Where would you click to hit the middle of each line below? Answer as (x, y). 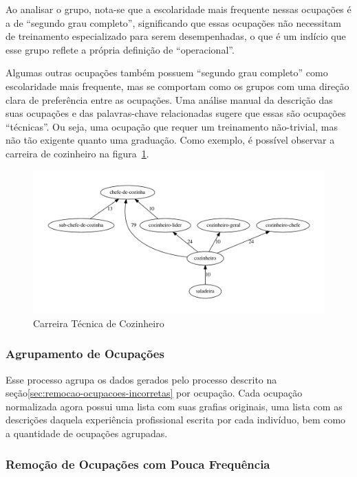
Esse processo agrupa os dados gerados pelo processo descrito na (141, 379)
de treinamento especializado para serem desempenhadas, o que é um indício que (176, 36)
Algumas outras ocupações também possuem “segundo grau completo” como (167, 73)
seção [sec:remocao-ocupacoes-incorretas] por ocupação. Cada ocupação (154, 393)
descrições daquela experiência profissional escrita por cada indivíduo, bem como (176, 420)
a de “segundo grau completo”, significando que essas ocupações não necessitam (173, 22)
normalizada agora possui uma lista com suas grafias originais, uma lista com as (174, 406)
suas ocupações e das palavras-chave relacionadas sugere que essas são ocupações (176, 113)
